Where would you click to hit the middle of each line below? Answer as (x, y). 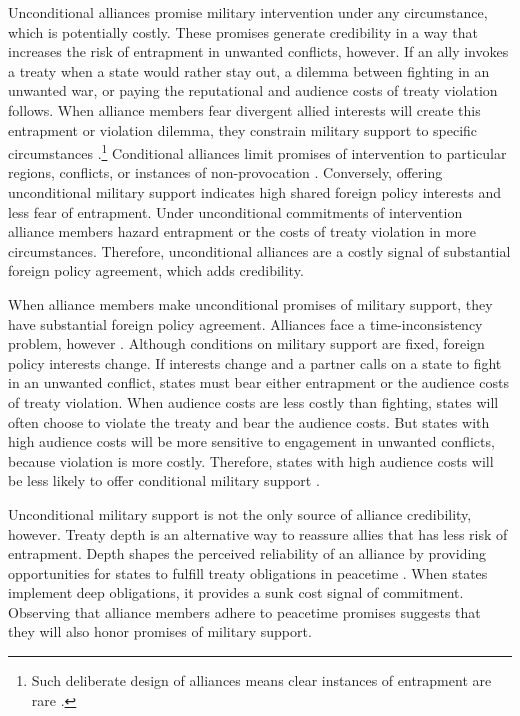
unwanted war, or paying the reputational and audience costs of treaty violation (253, 90)
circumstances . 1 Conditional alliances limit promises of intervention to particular (257, 151)
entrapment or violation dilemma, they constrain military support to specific (243, 129)
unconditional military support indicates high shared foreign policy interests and (254, 192)
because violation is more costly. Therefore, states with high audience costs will (251, 460)
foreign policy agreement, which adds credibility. (156, 270)
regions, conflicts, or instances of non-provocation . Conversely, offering (225, 172)
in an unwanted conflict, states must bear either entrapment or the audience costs (259, 382)
